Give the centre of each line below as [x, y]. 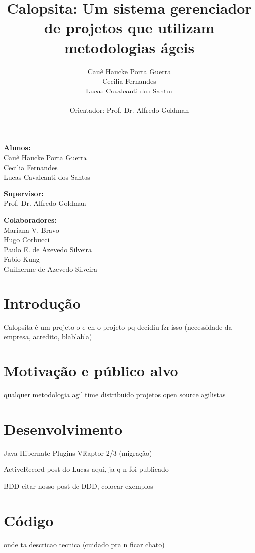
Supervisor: [24, 193]
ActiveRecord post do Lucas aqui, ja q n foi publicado [86, 469]
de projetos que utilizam [129, 28]
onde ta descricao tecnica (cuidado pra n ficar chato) [84, 544]
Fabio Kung [22, 259]
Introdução [42, 303]
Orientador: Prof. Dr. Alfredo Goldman [129, 110]
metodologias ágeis [129, 47]
